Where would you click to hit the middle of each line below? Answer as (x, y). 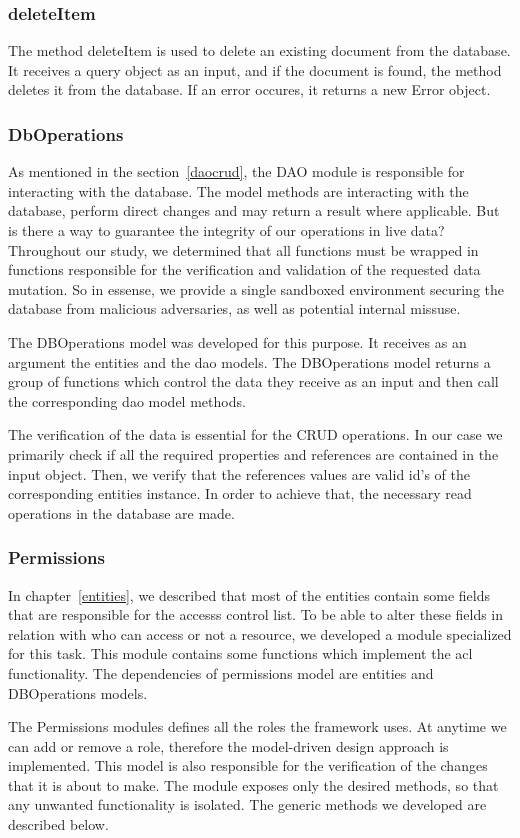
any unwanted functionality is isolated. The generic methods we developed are (247, 804)
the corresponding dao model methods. (127, 400)
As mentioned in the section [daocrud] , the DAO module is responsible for (236, 171)
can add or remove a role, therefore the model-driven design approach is (228, 745)
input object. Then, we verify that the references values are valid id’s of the (239, 473)
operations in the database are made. (121, 512)
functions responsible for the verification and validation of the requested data (244, 269)
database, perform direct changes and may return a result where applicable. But (254, 210)
